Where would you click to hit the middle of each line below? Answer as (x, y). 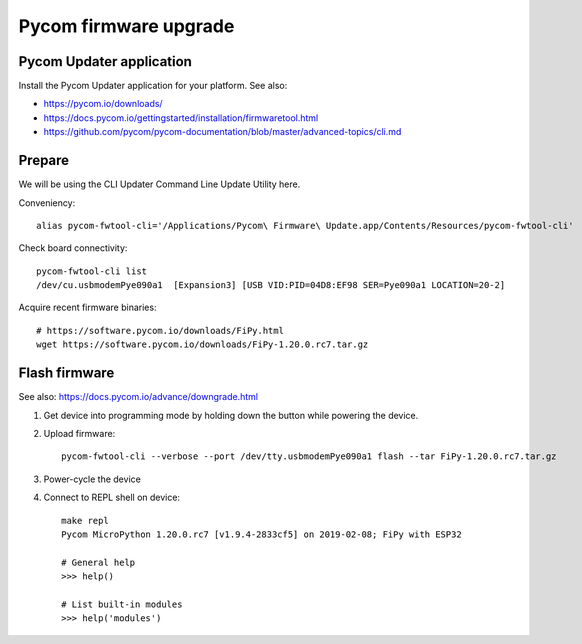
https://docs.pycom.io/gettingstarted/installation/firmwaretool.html (181, 117)
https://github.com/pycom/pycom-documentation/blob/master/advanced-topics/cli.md (222, 132)
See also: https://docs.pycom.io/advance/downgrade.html (138, 397)
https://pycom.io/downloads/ (103, 104)
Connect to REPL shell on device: (111, 497)
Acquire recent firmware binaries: (87, 307)
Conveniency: (47, 202)
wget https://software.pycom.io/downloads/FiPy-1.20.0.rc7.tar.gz (202, 344)
